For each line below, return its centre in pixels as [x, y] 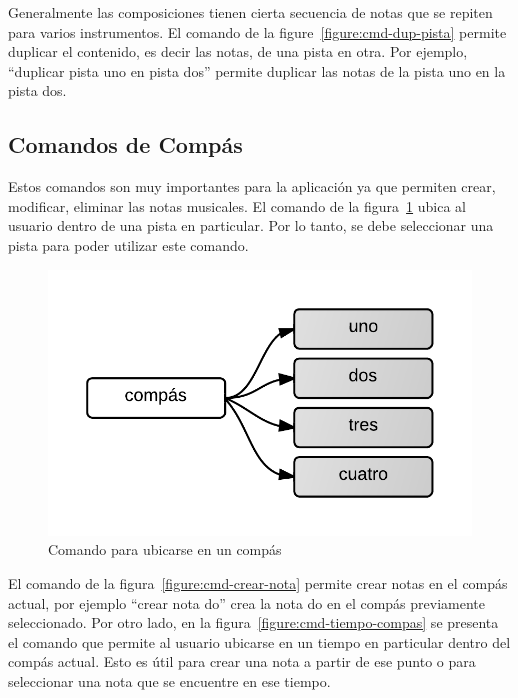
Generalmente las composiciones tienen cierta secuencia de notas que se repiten [250, 12]
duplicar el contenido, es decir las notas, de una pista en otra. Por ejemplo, [238, 51]
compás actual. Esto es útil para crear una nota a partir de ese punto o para [242, 661]
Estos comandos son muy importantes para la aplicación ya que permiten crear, [252, 186]
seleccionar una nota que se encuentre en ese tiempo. [169, 680]
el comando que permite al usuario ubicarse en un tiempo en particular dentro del [259, 641]
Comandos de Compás [125, 144]
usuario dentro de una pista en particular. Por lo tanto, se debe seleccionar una [251, 225]
